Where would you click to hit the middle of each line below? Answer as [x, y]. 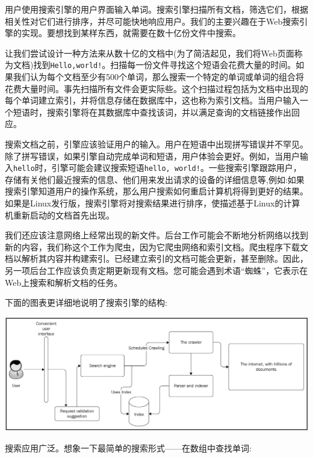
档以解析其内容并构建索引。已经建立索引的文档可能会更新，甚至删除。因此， [156, 258]
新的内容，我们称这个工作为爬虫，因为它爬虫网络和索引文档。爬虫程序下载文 [156, 246]
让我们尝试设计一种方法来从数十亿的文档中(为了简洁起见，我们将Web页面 [150, 53]
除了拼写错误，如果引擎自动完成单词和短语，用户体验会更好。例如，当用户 [152, 156]
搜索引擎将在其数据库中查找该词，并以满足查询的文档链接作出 [169, 112]
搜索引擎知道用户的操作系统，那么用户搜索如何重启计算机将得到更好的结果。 [156, 191]
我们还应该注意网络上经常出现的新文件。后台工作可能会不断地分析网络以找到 [156, 235]
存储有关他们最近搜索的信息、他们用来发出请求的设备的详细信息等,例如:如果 [155, 179]
